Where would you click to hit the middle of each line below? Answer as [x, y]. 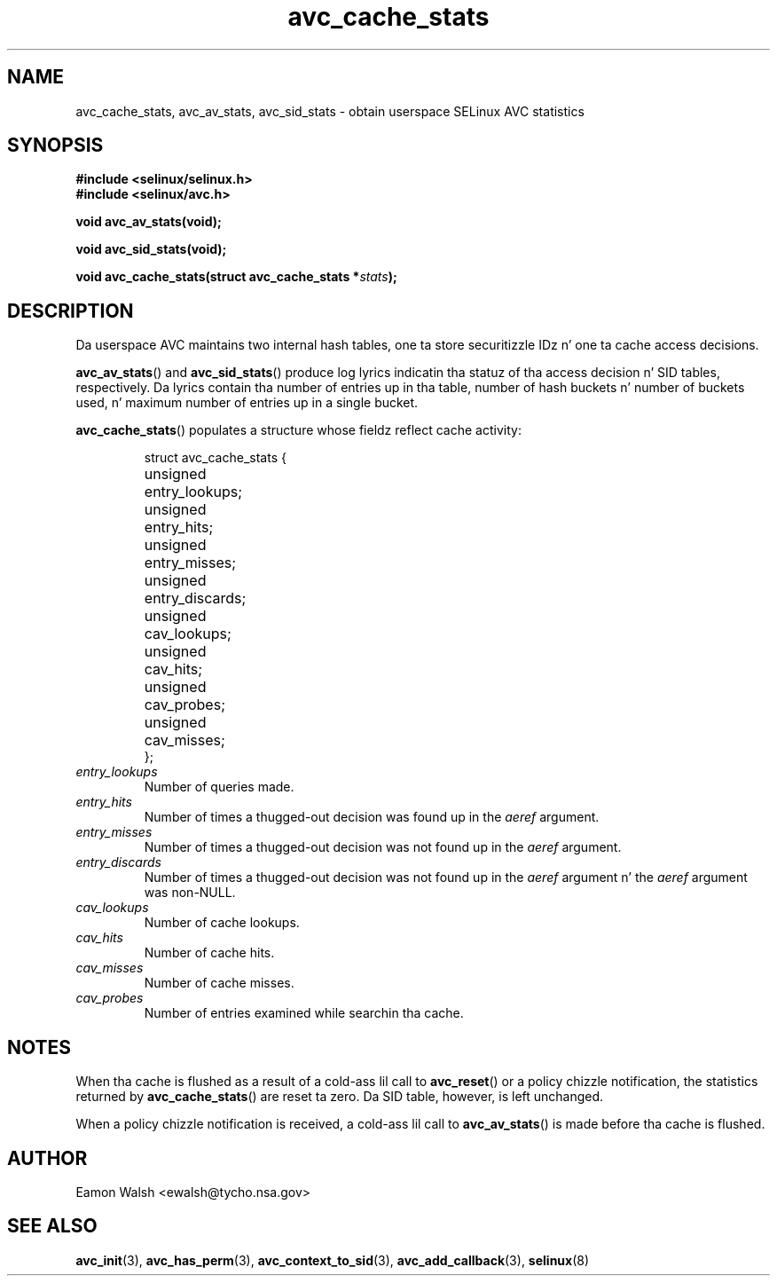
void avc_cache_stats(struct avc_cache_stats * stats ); [236, 277]
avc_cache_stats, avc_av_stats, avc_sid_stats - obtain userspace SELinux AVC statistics [330, 111]
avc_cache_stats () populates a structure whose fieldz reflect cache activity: [298, 430]
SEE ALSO [52, 1226]
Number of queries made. [219, 787]
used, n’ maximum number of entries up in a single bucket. [247, 403]
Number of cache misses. [219, 983]
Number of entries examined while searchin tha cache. [304, 1013]
